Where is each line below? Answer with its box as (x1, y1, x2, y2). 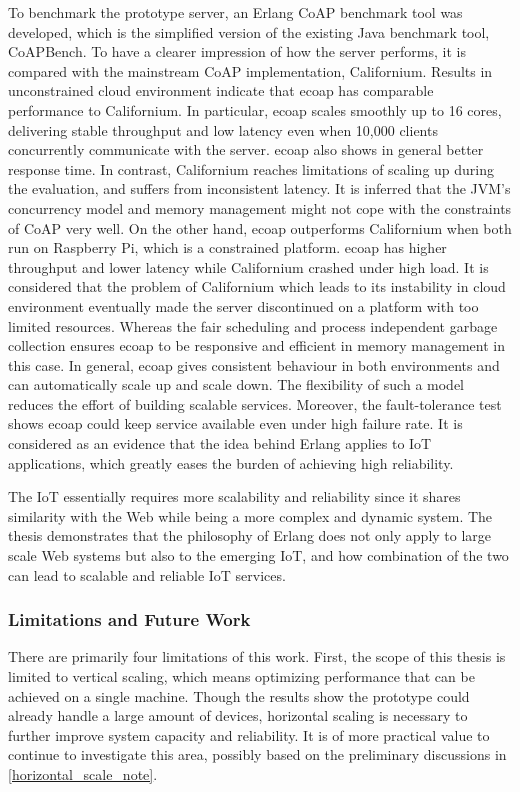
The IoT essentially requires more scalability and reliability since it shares (8, 486, 461, 507)
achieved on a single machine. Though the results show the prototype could (8, 685, 470, 706)
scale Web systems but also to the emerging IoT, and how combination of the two (8, 545, 509, 566)
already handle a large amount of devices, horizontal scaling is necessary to (8, 705, 468, 726)
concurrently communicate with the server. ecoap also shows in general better (8, 139, 484, 160)
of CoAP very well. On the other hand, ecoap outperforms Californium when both (8, 217, 512, 238)
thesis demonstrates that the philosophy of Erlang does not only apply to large (8, 525, 492, 546)
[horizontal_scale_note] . (8, 764, 158, 784)
